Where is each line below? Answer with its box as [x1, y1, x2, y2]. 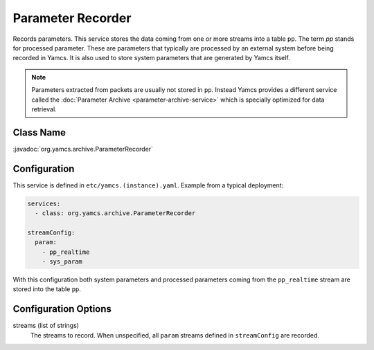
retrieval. [31, 104, 57, 113]
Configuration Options [12, 303, 112, 315]
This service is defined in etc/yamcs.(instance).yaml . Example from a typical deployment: [12, 181, 284, 190]
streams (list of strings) [12, 322, 80, 330]
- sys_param [42, 258, 83, 266]
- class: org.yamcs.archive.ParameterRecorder [35, 210, 196, 217]
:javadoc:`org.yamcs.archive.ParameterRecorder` [12, 145, 154, 153]
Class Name [12, 127, 66, 138]
